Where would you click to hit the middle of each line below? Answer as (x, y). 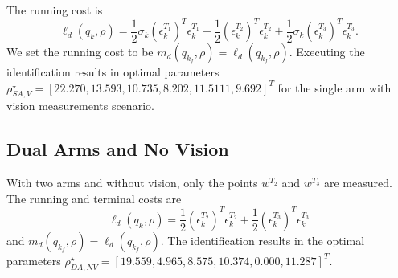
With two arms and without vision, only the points (132, 183)
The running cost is (55, 10)
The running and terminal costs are (94, 198)
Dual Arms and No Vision (118, 149)
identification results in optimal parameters (113, 72)
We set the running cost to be (80, 52)
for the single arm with (334, 87)
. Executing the (327, 52)
